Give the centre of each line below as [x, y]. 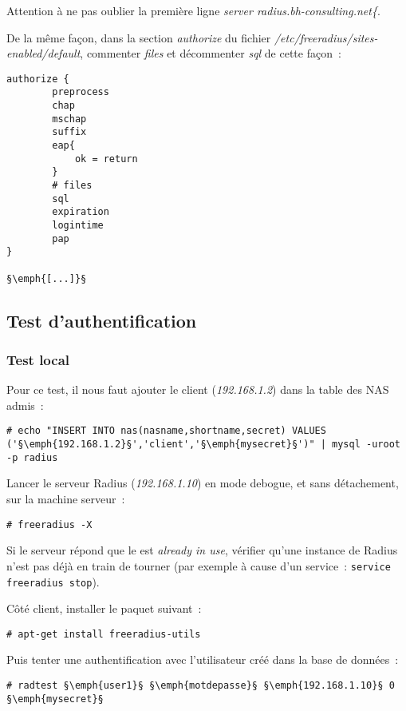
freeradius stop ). [53, 581]
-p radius [32, 457]
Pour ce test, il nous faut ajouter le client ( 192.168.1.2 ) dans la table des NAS [198, 389]
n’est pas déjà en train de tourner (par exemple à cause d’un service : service [199, 565]
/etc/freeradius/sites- [326, 37]
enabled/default [43, 53]
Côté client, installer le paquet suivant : [104, 608]
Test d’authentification [102, 320]
